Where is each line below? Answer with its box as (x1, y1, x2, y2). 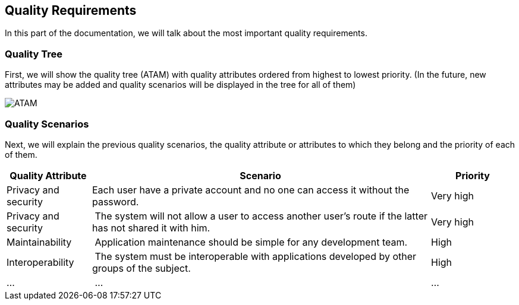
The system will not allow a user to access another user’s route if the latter (95, 209, 427, 222)
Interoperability (7, 256, 74, 268)
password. (92, 195, 139, 208)
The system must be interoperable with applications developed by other (95, 250, 417, 262)
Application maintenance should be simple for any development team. (95, 236, 408, 248)
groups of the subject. (92, 262, 191, 274)
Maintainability (7, 236, 72, 248)
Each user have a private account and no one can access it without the (92, 183, 410, 196)
